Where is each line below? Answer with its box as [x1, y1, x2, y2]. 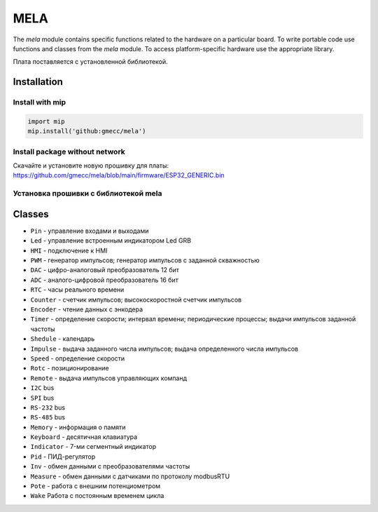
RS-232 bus [30, 403, 66, 412]
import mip [27, 117, 65, 126]
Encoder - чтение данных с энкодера [30, 305, 143, 314]
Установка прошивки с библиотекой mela [13, 189, 162, 198]
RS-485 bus [30, 413, 66, 422]
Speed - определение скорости [30, 354, 125, 363]
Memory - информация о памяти [30, 423, 126, 431]
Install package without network [13, 147, 125, 156]
